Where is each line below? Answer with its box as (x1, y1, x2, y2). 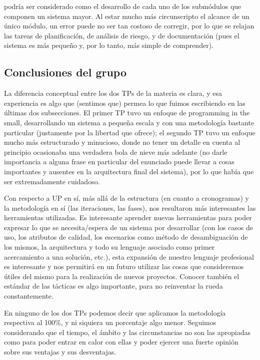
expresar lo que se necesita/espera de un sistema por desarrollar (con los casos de (4, 222, 253, 232)
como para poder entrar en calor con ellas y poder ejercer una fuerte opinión (4, 337, 238, 347)
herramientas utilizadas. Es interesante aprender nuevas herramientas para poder (4, 212, 252, 223)
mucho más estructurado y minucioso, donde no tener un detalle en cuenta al (4, 137, 240, 147)
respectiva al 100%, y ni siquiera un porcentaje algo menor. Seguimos (4, 317, 216, 328)
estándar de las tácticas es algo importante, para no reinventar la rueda (4, 281, 223, 291)
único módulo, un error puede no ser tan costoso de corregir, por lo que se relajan (4, 20, 254, 31)
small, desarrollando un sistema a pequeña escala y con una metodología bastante (4, 117, 254, 127)
